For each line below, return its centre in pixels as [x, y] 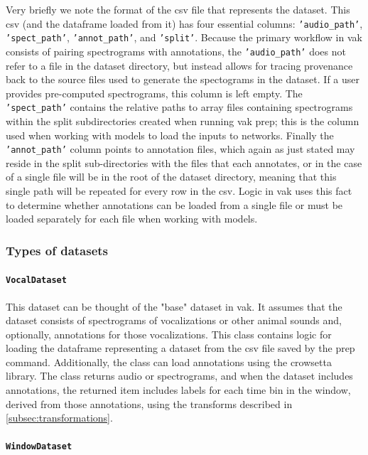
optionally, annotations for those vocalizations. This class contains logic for [169, 334]
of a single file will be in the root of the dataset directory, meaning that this [171, 177]
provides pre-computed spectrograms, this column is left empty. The [154, 93]
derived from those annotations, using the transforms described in [149, 403]
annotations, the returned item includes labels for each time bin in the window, [178, 390]
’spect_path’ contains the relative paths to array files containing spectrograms [179, 107]
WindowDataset [39, 447]
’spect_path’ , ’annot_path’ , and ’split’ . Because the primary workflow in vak [184, 37]
